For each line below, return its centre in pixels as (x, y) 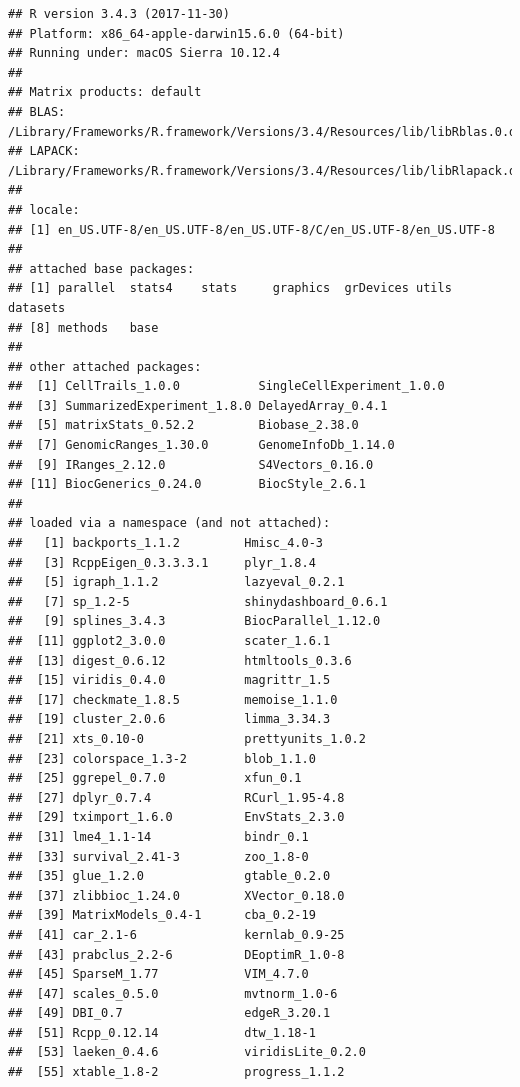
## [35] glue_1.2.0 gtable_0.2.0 (169, 876)
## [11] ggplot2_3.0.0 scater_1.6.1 (169, 641)
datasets (37, 307)
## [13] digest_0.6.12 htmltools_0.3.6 (180, 660)
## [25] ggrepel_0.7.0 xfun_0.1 (155, 778)
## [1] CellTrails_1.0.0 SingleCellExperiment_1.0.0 (226, 386)
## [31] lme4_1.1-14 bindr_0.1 (158, 836)
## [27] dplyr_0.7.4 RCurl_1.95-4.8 (176, 797)
